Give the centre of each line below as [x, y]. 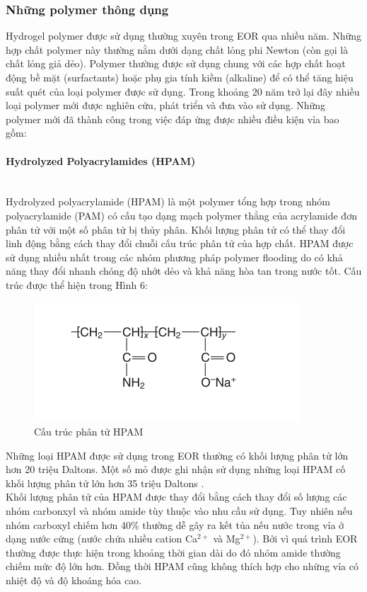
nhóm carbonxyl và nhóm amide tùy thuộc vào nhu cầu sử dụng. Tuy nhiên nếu [179, 511]
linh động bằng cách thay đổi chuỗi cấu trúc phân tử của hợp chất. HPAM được [180, 243]
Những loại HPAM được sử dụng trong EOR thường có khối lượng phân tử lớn [177, 455]
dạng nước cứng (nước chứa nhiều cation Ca [102, 539]
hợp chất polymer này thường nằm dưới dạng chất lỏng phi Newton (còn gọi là [177, 49]
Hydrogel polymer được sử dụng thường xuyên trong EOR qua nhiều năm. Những [184, 36]
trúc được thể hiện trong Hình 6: [77, 284]
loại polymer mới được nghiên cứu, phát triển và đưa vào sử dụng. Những [166, 105]
